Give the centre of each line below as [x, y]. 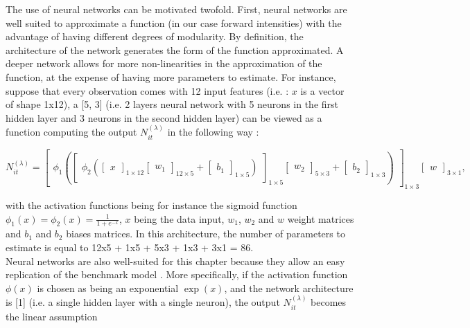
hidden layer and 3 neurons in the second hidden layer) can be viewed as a [164, 117]
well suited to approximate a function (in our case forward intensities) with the [174, 22]
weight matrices [321, 218]
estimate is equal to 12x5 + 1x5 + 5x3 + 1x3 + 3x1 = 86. [130, 247]
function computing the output [71, 132]
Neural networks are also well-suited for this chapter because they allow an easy [175, 261]
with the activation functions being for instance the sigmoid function [151, 205]
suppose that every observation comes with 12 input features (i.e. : [147, 90]
